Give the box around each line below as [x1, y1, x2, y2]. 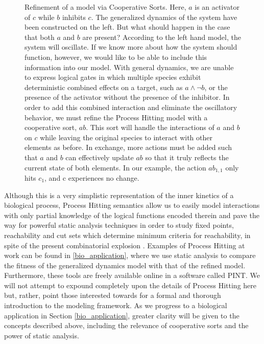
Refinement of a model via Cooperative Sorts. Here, [25, 2, 186, 12]
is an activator [195, 2, 239, 12]
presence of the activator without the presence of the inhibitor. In [25, 92, 230, 102]
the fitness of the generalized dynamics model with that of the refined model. [4, 260, 246, 270]
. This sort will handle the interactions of [86, 122, 214, 133]
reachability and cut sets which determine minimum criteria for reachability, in [4, 229, 251, 240]
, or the [204, 81, 228, 92]
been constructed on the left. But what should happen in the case [25, 21, 230, 32]
